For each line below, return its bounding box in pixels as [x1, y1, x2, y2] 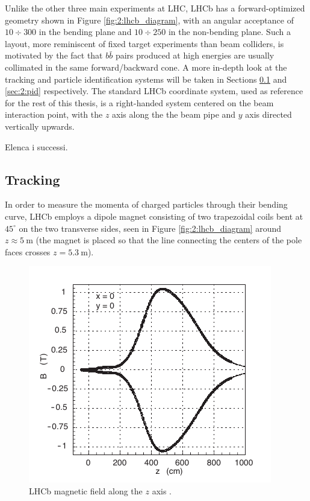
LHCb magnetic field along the [29, 484, 143, 497]
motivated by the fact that [5, 49, 103, 62]
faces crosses [5, 245, 51, 258]
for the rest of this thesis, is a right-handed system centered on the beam [5, 96, 274, 109]
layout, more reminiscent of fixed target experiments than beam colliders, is [5, 37, 284, 49]
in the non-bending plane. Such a [168, 25, 291, 38]
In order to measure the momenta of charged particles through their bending [5, 198, 288, 211]
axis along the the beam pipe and [112, 108, 236, 121]
